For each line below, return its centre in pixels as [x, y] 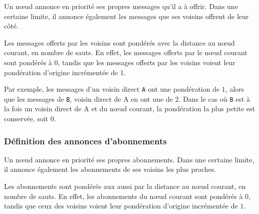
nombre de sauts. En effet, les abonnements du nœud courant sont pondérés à [123, 196]
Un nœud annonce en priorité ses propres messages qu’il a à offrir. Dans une [121, 6]
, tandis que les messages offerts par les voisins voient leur [147, 62]
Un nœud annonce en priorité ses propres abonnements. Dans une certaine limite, [129, 159]
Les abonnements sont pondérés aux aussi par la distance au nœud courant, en [125, 186]
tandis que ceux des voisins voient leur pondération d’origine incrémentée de [121, 206]
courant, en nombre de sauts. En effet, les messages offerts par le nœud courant [126, 52]
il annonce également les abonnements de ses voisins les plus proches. [110, 169]
